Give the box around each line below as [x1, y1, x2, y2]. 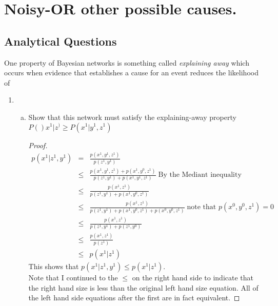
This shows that [28, 261, 79, 272]
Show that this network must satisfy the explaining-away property [28, 111, 236, 122]
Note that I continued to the [28, 272, 118, 283]
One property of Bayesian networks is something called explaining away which [4, 57, 249, 68]
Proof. [28, 139, 48, 150]
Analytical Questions [4, 33, 117, 49]
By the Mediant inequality [158, 171, 242, 179]
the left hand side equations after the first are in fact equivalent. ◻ [28, 292, 240, 303]
